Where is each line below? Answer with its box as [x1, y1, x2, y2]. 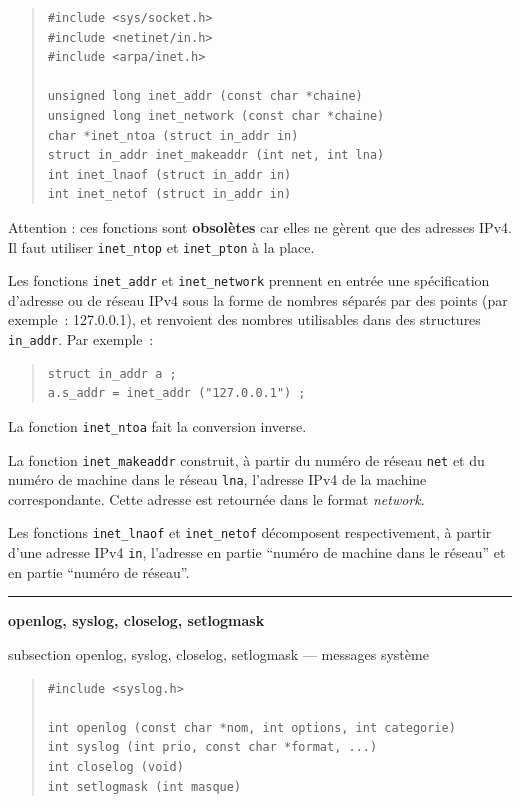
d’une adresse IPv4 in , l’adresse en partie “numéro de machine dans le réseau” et [8, 542, 506, 563]
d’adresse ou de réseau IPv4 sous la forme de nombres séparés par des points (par [8, 289, 508, 310]
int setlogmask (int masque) [47, 779, 242, 794]
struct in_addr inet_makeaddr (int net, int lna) [47, 148, 385, 163]
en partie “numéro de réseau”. [8, 561, 190, 582]
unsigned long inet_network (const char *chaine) [47, 108, 385, 123]
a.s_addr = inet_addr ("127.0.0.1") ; [47, 386, 306, 401]
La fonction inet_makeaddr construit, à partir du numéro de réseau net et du [8, 449, 485, 470]
